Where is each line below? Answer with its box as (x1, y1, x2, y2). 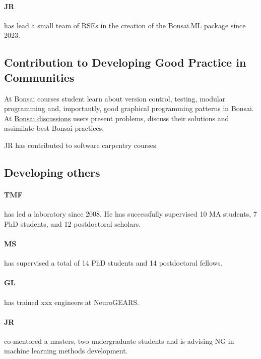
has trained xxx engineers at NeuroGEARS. (4, 296, 139, 307)
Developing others (4, 164, 100, 180)
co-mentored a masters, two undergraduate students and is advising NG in (4, 335, 234, 346)
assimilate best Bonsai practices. (4, 123, 104, 133)
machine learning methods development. (4, 345, 128, 356)
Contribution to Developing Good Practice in (4, 55, 246, 70)
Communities (4, 69, 75, 85)
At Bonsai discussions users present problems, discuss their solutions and (4, 113, 229, 123)
